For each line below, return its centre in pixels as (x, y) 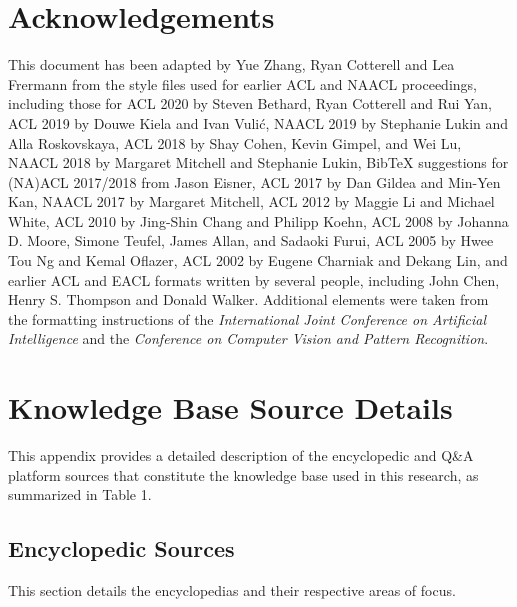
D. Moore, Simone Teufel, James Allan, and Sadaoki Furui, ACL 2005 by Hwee (251, 240)
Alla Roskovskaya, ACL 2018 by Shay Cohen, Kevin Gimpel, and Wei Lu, (235, 142)
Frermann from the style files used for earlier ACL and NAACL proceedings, (242, 83)
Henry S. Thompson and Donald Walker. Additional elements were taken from (248, 299)
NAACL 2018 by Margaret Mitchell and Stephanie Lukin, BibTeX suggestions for (258, 162)
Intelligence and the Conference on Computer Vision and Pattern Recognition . (248, 338)
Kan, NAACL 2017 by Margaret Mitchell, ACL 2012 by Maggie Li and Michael (251, 201)
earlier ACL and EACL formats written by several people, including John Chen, (254, 279)
